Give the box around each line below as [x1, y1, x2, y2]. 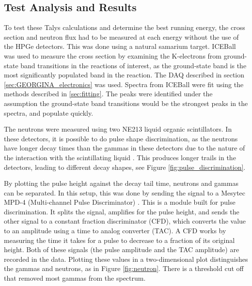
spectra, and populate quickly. [4, 107, 94, 118]
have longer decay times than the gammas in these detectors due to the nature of [4, 143, 245, 153]
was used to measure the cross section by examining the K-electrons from [4, 50, 222, 60]
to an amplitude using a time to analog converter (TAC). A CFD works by [4, 226, 226, 236]
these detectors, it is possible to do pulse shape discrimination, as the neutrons [4, 133, 238, 143]
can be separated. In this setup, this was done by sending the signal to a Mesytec [4, 187, 246, 197]
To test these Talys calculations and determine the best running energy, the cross [4, 22, 245, 32]
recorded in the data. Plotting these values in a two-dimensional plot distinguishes [4, 254, 248, 264]
